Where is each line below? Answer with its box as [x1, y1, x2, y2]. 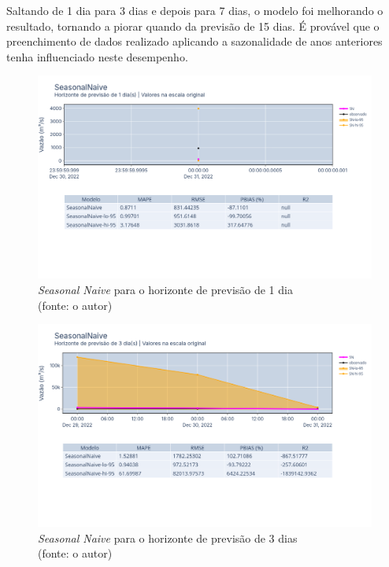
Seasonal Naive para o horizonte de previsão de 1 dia [38, 281, 293, 297]
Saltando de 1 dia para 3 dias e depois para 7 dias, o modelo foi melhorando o [6, 2, 383, 18]
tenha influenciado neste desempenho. [6, 48, 188, 64]
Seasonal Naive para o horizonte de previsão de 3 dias [38, 529, 298, 546]
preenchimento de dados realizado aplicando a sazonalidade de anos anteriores [6, 33, 383, 50]
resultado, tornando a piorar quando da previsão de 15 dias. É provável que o [6, 17, 380, 34]
